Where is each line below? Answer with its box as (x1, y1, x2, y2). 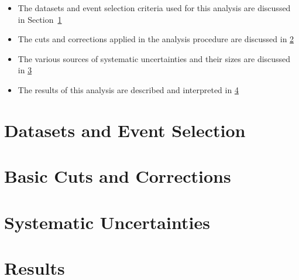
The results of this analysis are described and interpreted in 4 (18, 83, 239, 95)
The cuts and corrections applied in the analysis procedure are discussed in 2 (18, 33, 294, 45)
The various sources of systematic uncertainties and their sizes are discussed (18, 52, 291, 64)
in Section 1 (18, 13, 62, 25)
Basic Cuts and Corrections (4, 164, 231, 188)
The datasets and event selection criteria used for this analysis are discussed (18, 2, 291, 13)
